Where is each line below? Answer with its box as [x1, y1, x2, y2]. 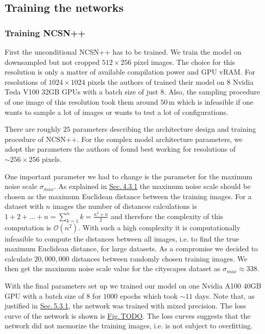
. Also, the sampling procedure [164, 86, 260, 97]
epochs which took [119, 290, 178, 301]
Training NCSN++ [5, 26, 86, 39]
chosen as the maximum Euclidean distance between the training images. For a [5, 190, 252, 201]
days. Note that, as [195, 290, 255, 301]
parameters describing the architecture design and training [73, 124, 256, 134]
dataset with [5, 201, 44, 211]
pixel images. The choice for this [133, 56, 235, 67]
